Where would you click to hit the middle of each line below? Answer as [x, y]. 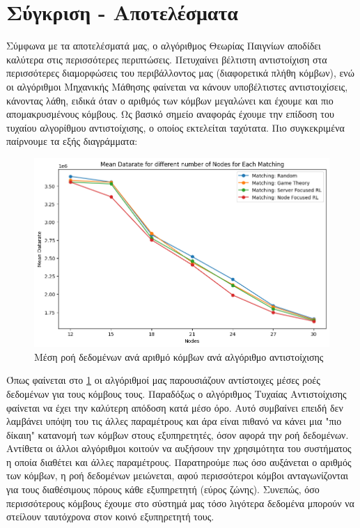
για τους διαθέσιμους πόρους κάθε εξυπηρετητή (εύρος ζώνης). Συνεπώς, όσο [163, 489]
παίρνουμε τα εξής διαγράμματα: [72, 141]
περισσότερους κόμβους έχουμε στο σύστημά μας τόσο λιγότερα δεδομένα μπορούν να [180, 503]
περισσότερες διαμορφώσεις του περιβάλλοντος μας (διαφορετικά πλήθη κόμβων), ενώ [180, 73]
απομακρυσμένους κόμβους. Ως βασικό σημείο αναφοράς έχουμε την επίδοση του [170, 114]
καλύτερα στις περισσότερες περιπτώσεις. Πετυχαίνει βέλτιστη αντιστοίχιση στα [167, 59]
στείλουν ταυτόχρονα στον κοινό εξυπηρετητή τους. [110, 517]
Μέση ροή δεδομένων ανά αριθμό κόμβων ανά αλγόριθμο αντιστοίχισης [179, 356]
